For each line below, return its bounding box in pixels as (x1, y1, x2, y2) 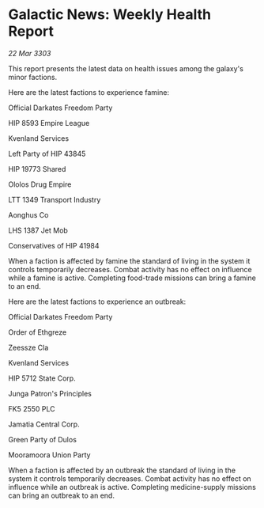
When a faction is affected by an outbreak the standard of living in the (8, 465, 236, 475)
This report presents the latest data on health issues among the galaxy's (8, 63, 243, 73)
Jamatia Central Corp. (8, 419, 81, 429)
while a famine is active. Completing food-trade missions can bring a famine (8, 273, 257, 282)
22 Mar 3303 (8, 48, 51, 58)
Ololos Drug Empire (8, 180, 72, 189)
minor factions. (8, 72, 58, 82)
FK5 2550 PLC (8, 404, 55, 413)
